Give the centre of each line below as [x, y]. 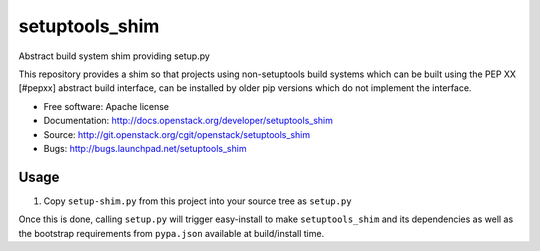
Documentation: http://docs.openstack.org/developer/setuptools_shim [188, 121]
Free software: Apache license [106, 106]
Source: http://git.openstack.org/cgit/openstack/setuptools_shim [176, 134]
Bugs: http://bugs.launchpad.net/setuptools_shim [145, 148]
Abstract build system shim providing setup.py [114, 56]
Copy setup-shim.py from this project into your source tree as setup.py [197, 201]
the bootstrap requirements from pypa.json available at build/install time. [171, 233]
